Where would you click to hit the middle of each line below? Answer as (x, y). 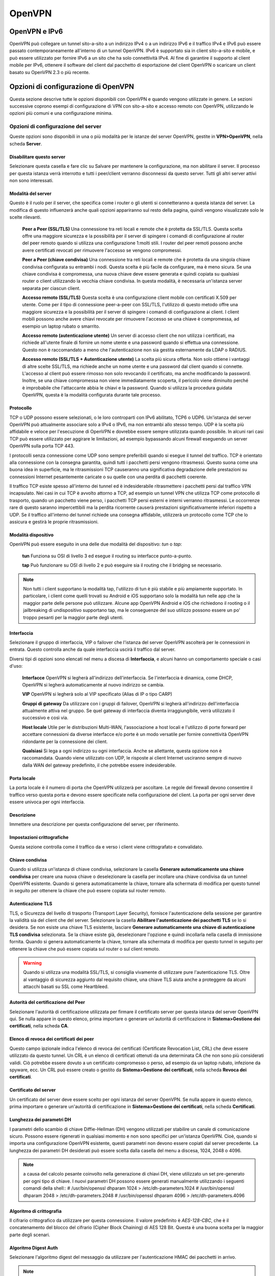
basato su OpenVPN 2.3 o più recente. (50, 72)
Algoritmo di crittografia (36, 1211)
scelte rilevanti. (25, 217)
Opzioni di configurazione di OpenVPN (72, 87)
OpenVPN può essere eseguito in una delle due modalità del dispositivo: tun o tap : (96, 544)
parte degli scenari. (30, 1235)
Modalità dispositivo (31, 535)
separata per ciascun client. (51, 288)
